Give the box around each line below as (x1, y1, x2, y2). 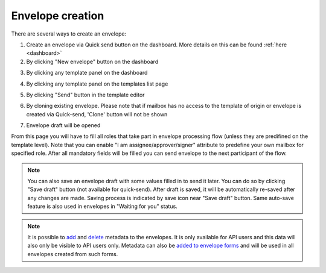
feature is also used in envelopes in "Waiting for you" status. (27, 202, 177, 210)
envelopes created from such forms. (27, 250, 118, 257)
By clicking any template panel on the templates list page (26, 80, 168, 87)
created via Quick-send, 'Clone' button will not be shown (26, 110, 168, 118)
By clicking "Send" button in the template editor (26, 91, 145, 98)
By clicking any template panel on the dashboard (26, 69, 148, 77)
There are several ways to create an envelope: (11, 30, 127, 37)
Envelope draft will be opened (26, 122, 101, 129)
